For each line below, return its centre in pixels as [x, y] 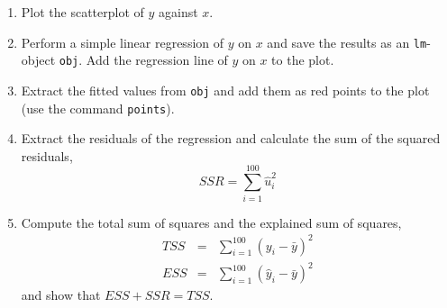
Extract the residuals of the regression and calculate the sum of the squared [231, 138]
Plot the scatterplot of [82, 12]
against [178, 12]
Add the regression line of [157, 60]
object [38, 60]
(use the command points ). [98, 108]
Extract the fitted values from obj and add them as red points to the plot [225, 90]
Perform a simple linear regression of [123, 42]
